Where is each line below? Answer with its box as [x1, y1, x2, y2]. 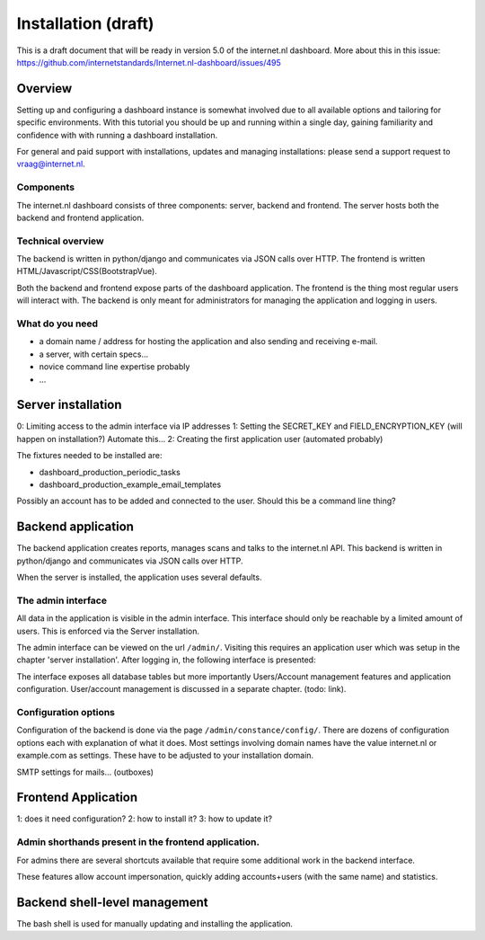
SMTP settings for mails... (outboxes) [16, 767, 154, 777]
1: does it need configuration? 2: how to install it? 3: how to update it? [16, 813, 273, 824]
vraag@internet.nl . [16, 158, 85, 170]
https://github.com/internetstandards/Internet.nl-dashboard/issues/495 [16, 57, 282, 67]
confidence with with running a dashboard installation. [16, 129, 218, 140]
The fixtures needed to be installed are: [16, 450, 163, 461]
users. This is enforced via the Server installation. [16, 625, 200, 636]
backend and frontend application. [16, 212, 145, 223]
